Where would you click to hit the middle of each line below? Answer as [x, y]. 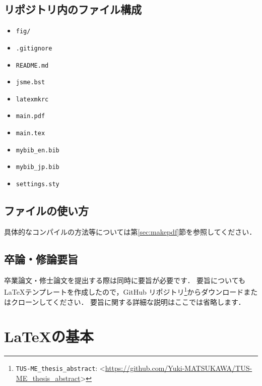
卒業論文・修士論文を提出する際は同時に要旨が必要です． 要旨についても [125, 280]
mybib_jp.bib [38, 167]
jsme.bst [30, 82]
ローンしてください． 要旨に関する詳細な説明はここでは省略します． [132, 301]
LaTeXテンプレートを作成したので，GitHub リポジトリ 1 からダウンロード [124, 291]
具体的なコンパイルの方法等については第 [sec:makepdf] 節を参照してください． [130, 231]
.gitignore [34, 48]
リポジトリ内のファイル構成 [73, 9]
